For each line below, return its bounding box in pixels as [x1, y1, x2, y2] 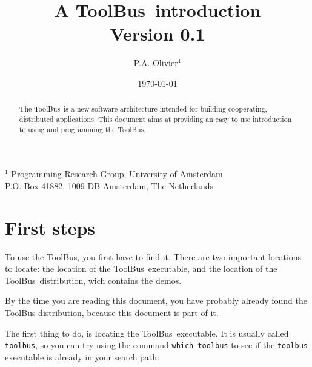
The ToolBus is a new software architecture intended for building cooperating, [19, 104, 267, 114]
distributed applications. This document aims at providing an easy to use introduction [19, 113, 292, 124]
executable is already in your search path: [5, 350, 159, 363]
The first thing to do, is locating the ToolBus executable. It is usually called [5, 326, 289, 339]
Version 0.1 [110, 21, 205, 46]
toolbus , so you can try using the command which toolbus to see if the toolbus [5, 338, 308, 351]
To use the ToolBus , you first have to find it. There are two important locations [5, 250, 302, 263]
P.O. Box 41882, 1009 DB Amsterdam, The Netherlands [5, 179, 213, 192]
